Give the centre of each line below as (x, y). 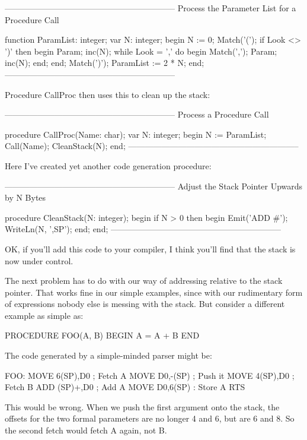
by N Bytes (25, 197)
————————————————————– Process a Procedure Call (137, 114)
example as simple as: (44, 315)
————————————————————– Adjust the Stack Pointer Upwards (154, 186)
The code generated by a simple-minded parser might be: (108, 355)
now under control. (39, 260)
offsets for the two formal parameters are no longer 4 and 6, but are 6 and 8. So (150, 418)
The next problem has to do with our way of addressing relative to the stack (144, 281)
